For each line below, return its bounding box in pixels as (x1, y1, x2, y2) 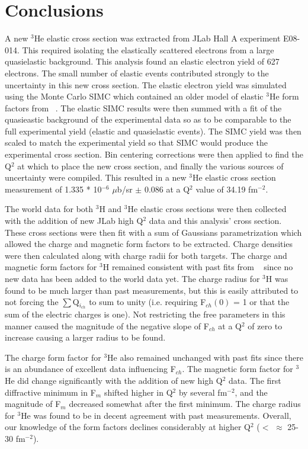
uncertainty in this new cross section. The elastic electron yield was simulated (5, 78, 287, 91)
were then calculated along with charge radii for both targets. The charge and (5, 249, 287, 261)
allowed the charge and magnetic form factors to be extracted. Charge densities (5, 238, 293, 250)
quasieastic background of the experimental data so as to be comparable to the (5, 113, 291, 126)
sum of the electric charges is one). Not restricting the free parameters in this (5, 308, 285, 320)
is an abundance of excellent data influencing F (5, 363, 176, 375)
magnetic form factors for (5, 261, 97, 273)
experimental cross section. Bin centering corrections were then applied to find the (5, 148, 303, 161)
